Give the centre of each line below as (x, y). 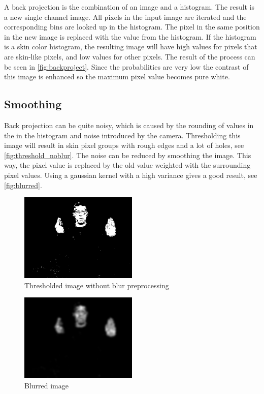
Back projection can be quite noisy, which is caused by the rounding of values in (129, 125)
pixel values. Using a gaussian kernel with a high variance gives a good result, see (131, 175)
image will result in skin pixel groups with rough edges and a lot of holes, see (124, 145)
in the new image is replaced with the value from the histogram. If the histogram (130, 36)
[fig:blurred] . (23, 185)
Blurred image (46, 385)
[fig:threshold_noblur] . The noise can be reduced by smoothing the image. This (128, 155)
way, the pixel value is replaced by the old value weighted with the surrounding (127, 165)
